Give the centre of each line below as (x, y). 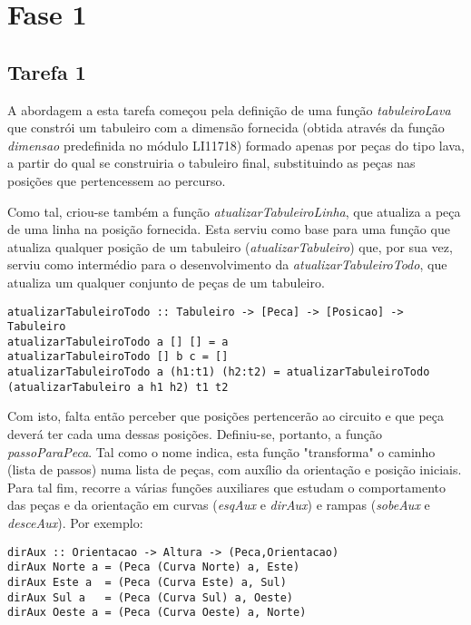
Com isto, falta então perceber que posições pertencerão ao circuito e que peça (226, 416)
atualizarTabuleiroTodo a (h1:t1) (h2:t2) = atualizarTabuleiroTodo (219, 372)
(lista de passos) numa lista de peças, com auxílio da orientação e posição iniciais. (235, 469)
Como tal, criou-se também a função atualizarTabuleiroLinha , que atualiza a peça (234, 211)
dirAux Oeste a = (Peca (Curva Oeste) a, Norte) (157, 613)
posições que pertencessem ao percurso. (117, 180)
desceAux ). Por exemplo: (75, 523)
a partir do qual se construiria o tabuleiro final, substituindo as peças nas (211, 163)
